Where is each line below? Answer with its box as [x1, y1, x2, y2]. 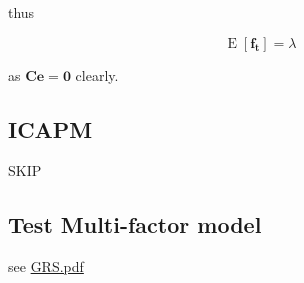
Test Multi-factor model [8, 209, 262, 240]
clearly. [75, 64, 119, 85]
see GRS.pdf [8, 256, 84, 277]
